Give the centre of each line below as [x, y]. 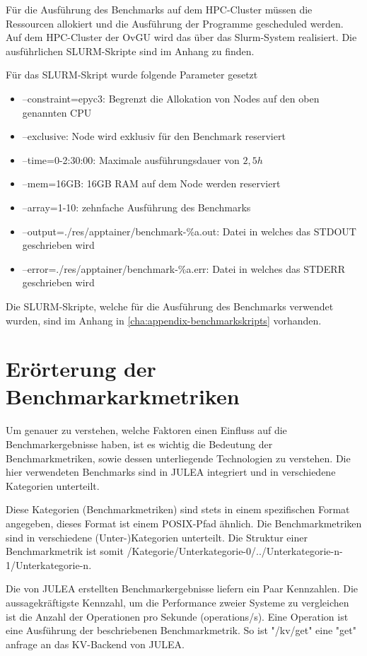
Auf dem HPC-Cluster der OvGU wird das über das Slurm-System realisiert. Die [181, 37]
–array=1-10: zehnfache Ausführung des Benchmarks [136, 207]
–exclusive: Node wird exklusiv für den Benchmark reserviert [154, 136]
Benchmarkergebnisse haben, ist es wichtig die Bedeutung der [139, 444]
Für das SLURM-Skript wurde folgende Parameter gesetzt [132, 75]
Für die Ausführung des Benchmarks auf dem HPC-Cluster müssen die [159, 9]
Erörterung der [81, 369]
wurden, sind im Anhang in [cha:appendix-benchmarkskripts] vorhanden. [164, 320]
